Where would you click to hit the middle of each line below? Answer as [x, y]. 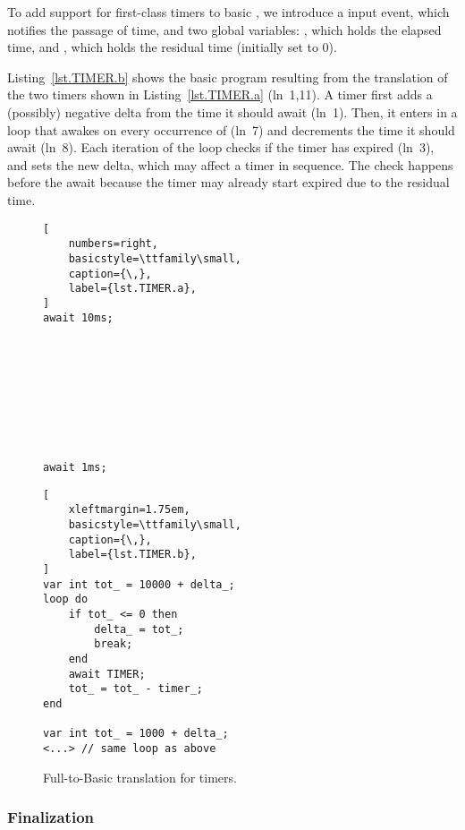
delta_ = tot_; [139, 629]
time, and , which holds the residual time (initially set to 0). [172, 47]
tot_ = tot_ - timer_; [135, 689]
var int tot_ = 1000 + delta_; [136, 734]
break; [114, 644]
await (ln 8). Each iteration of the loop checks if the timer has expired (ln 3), [221, 147]
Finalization [51, 817]
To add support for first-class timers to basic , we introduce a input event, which [228, 12]
